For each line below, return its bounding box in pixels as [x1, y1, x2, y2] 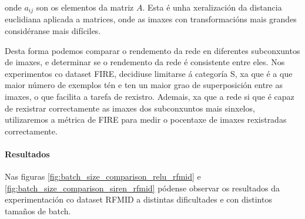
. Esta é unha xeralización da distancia [142, 1, 282, 13]
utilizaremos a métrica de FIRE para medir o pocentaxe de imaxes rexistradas [5, 113, 287, 126]
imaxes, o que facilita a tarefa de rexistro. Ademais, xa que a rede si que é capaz [5, 90, 294, 103]
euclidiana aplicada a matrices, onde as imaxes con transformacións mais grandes [5, 13, 297, 25]
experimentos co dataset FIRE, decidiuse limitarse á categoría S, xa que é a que [5, 67, 293, 79]
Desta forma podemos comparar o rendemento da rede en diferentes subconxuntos [5, 44, 300, 56]
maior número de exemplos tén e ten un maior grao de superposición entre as [5, 79, 283, 91]
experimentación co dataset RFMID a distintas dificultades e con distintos [5, 193, 272, 205]
